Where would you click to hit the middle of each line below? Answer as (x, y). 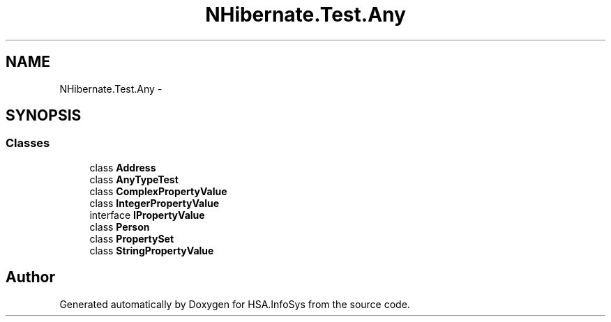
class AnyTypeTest (134, 179)
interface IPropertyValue (147, 215)
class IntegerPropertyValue (154, 203)
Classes (28, 143)
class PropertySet (132, 238)
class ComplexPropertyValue (158, 191)
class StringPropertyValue (152, 250)
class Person (120, 227)
